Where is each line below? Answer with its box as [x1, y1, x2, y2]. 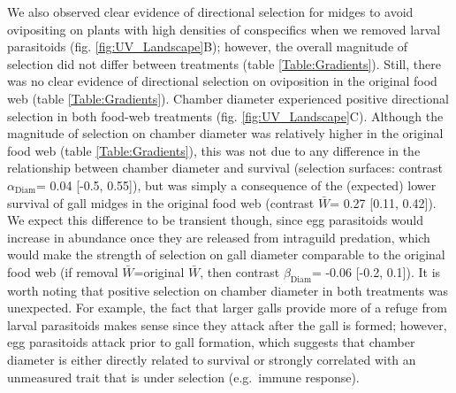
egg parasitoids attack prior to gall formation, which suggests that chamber [7, 333, 415, 351]
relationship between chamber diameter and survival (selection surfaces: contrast [7, 158, 444, 177]
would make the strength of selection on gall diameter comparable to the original [7, 245, 445, 264]
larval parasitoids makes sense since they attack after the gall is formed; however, [7, 315, 447, 334]
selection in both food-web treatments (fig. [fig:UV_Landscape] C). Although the [7, 106, 444, 125]
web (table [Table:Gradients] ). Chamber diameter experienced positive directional [7, 89, 449, 107]
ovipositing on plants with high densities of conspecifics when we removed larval [7, 19, 441, 38]
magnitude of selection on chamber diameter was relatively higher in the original [7, 124, 444, 143]
